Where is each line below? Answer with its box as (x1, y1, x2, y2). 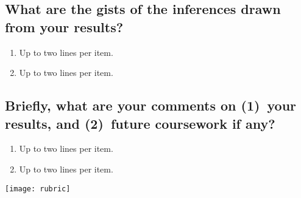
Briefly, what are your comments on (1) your (5, 96, 297, 115)
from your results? (5, 17, 124, 36)
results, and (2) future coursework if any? (5, 114, 275, 132)
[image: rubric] (5, 184, 71, 193)
